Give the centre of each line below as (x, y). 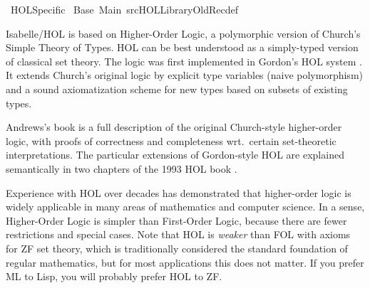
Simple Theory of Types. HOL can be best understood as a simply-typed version (182, 47)
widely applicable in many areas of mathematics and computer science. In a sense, (185, 207)
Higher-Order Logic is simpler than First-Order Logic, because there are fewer (176, 220)
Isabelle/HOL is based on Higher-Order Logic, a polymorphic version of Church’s (183, 33)
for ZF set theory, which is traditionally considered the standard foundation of (177, 248)
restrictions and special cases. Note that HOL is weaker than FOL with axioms (178, 234)
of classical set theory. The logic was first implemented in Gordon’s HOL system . (184, 61)
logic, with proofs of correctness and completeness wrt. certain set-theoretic (171, 140)
